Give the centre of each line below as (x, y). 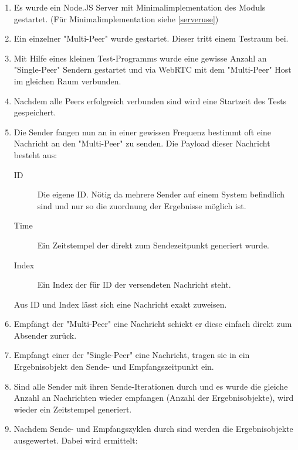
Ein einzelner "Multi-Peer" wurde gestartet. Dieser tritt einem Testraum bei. (151, 38)
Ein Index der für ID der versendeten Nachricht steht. (134, 284)
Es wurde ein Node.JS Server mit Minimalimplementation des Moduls (140, 7)
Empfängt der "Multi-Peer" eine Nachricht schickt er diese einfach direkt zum (153, 324)
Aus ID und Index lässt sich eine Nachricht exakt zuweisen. (120, 304)
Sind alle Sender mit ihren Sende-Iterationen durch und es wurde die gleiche (151, 386)
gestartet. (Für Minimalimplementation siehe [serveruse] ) (116, 18)
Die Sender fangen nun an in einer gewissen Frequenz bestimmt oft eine (143, 132)
